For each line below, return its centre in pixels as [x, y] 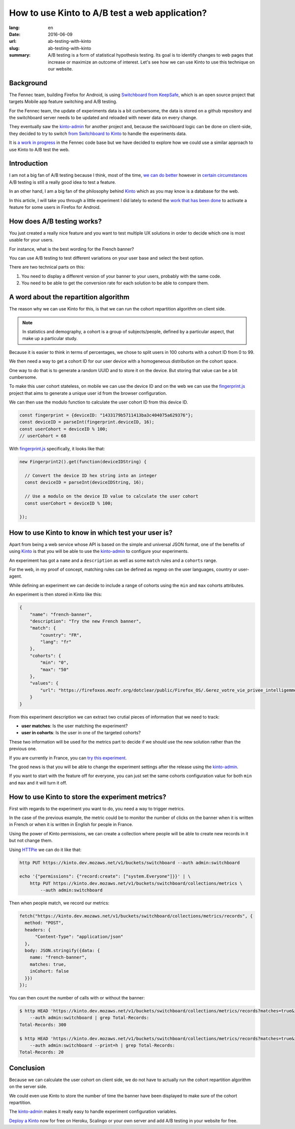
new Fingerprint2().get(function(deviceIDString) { [83, 462]
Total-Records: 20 [42, 1052]
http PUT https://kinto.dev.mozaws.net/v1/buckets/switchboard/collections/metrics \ [136, 883]
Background [28, 83]
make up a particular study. [50, 339]
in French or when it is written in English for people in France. [71, 824]
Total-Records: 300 [43, 1025]
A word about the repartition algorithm [69, 297]
